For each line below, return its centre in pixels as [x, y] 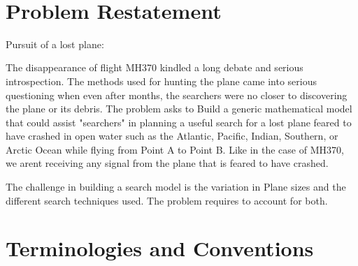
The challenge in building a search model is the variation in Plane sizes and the [176, 187]
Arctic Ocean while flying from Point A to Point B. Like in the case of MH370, [175, 149]
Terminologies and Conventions [160, 248]
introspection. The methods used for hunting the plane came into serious [162, 81]
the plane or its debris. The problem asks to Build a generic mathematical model [179, 109]
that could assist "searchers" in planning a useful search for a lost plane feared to [179, 122]
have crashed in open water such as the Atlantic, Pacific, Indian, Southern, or [172, 136]
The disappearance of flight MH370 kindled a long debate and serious [155, 67]
